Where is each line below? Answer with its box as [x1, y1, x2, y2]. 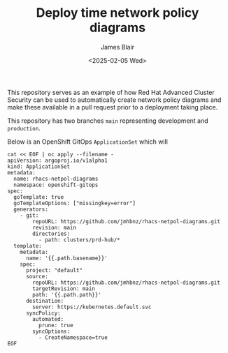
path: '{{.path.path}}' [32, 291, 101, 298]
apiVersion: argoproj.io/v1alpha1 [7, 157, 108, 164]
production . [7, 123, 41, 132]
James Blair [100, 43, 135, 51]
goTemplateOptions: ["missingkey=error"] [13, 200, 136, 206]
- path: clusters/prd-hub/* [38, 236, 120, 243]
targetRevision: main [32, 285, 96, 292]
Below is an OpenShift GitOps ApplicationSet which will [7, 137, 168, 146]
